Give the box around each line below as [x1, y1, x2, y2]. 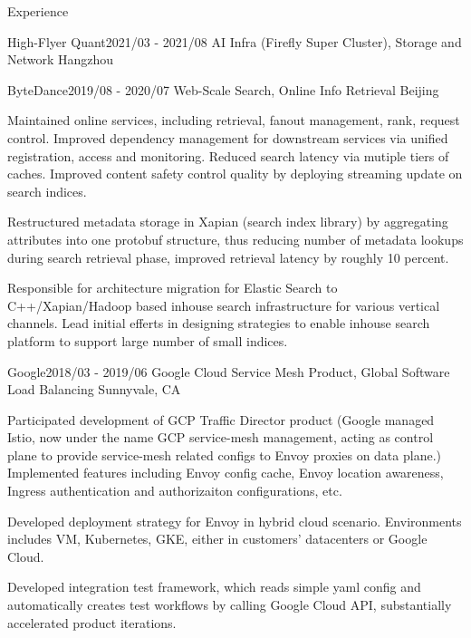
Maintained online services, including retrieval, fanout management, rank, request [7, 111, 460, 130]
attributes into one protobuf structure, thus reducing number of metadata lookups [7, 229, 464, 248]
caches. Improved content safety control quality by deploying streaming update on [7, 164, 463, 183]
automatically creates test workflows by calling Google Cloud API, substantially [7, 595, 452, 614]
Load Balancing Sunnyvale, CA [7, 380, 181, 399]
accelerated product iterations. [7, 613, 177, 632]
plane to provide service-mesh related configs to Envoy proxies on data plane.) [7, 445, 441, 464]
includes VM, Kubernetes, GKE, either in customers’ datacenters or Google [7, 529, 428, 548]
